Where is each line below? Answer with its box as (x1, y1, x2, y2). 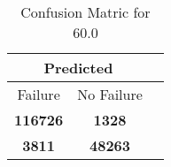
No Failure (77, 84, 143, 104)
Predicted (43, 57, 113, 78)
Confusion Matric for (20, 2, 151, 22)
